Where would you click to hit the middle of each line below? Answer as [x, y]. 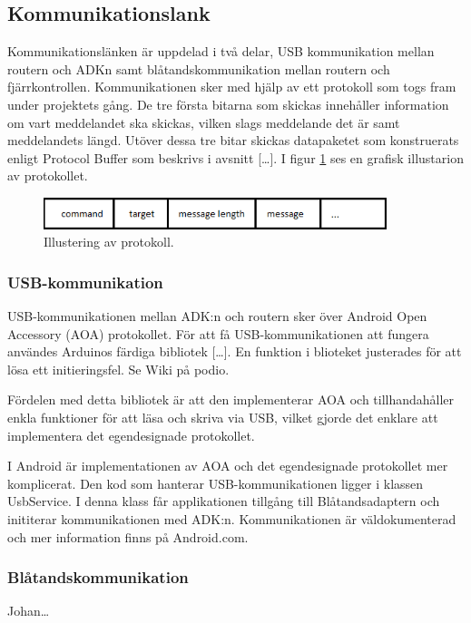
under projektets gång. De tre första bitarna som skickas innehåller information [228, 104]
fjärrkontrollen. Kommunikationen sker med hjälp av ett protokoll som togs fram [232, 87]
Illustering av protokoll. [109, 242]
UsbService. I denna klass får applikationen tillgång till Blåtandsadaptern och [224, 501]
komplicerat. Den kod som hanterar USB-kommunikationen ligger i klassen [216, 483]
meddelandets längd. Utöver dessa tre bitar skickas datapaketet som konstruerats [233, 140]
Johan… [29, 611]
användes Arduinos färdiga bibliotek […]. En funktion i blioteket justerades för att [235, 351]
